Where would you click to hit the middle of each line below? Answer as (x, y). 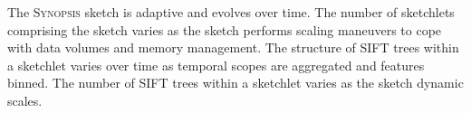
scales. (25, 100)
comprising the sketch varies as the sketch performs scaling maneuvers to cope (225, 29)
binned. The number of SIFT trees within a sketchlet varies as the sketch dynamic (235, 83)
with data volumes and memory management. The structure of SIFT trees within (233, 47)
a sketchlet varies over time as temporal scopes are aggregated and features (216, 65)
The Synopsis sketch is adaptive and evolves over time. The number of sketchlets (231, 12)
